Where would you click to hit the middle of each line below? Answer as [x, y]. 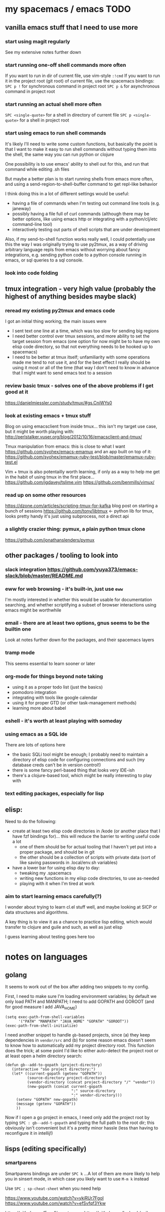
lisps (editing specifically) [46, 1148]
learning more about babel [39, 708]
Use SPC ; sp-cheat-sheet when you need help [53, 1188]
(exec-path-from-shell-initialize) [42, 1026]
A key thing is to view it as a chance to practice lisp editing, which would [79, 922]
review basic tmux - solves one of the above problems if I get [79, 386]
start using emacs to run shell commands [56, 133]
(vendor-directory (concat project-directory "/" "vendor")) [91, 1082]
